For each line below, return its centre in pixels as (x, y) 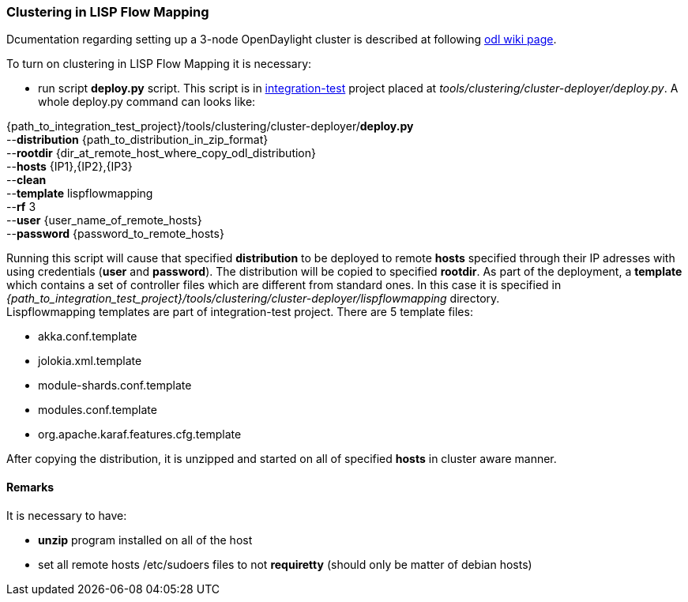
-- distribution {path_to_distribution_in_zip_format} (137, 140)
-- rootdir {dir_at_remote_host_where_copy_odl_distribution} (161, 153)
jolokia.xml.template (90, 361)
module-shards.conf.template (115, 386)
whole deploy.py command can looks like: (147, 102)
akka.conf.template (88, 337)
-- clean (26, 180)
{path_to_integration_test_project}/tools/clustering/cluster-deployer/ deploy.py (210, 126)
